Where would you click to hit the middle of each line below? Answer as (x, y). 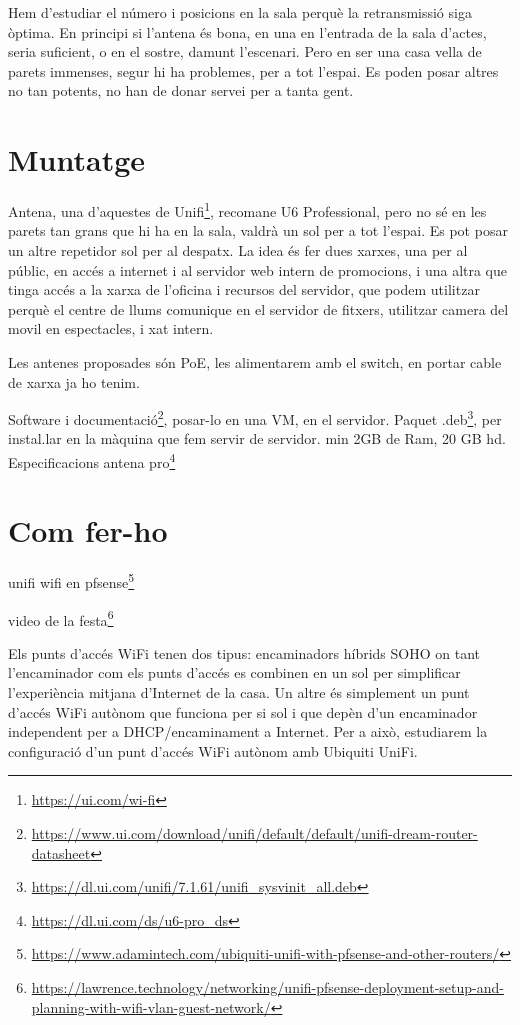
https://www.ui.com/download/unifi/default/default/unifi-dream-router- (254, 832)
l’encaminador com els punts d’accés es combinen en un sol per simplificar (234, 672)
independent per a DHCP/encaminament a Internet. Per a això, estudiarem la (248, 731)
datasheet (61, 852)
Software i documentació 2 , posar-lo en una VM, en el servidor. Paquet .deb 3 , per (255, 417)
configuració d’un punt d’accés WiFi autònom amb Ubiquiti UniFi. (213, 750)
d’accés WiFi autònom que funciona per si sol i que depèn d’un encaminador (243, 711)
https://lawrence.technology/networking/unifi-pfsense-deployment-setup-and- (267, 986)
